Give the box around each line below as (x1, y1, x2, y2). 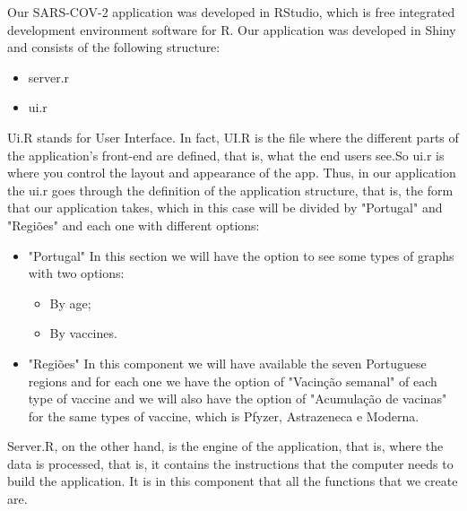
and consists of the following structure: (7, 38, 221, 56)
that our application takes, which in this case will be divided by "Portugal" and (7, 198, 443, 217)
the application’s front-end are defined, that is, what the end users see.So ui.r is (7, 145, 445, 164)
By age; (49, 293, 91, 312)
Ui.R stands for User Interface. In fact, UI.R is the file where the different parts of (7, 127, 459, 146)
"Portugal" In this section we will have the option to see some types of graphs (28, 246, 454, 264)
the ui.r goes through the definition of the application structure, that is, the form (7, 180, 454, 199)
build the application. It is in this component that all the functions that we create (7, 472, 458, 490)
